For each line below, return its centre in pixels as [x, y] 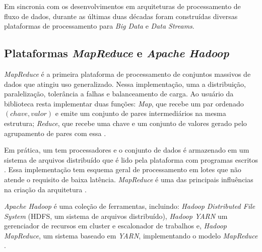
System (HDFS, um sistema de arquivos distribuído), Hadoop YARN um [116, 216]
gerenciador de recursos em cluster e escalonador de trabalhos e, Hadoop [115, 226]
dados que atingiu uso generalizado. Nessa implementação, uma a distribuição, [125, 84]
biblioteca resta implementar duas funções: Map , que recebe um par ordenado [124, 103]
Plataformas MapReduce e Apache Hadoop [117, 53]
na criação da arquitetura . [45, 189]
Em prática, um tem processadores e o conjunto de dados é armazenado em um [127, 150]
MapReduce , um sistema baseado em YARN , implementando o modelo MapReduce [131, 235]
